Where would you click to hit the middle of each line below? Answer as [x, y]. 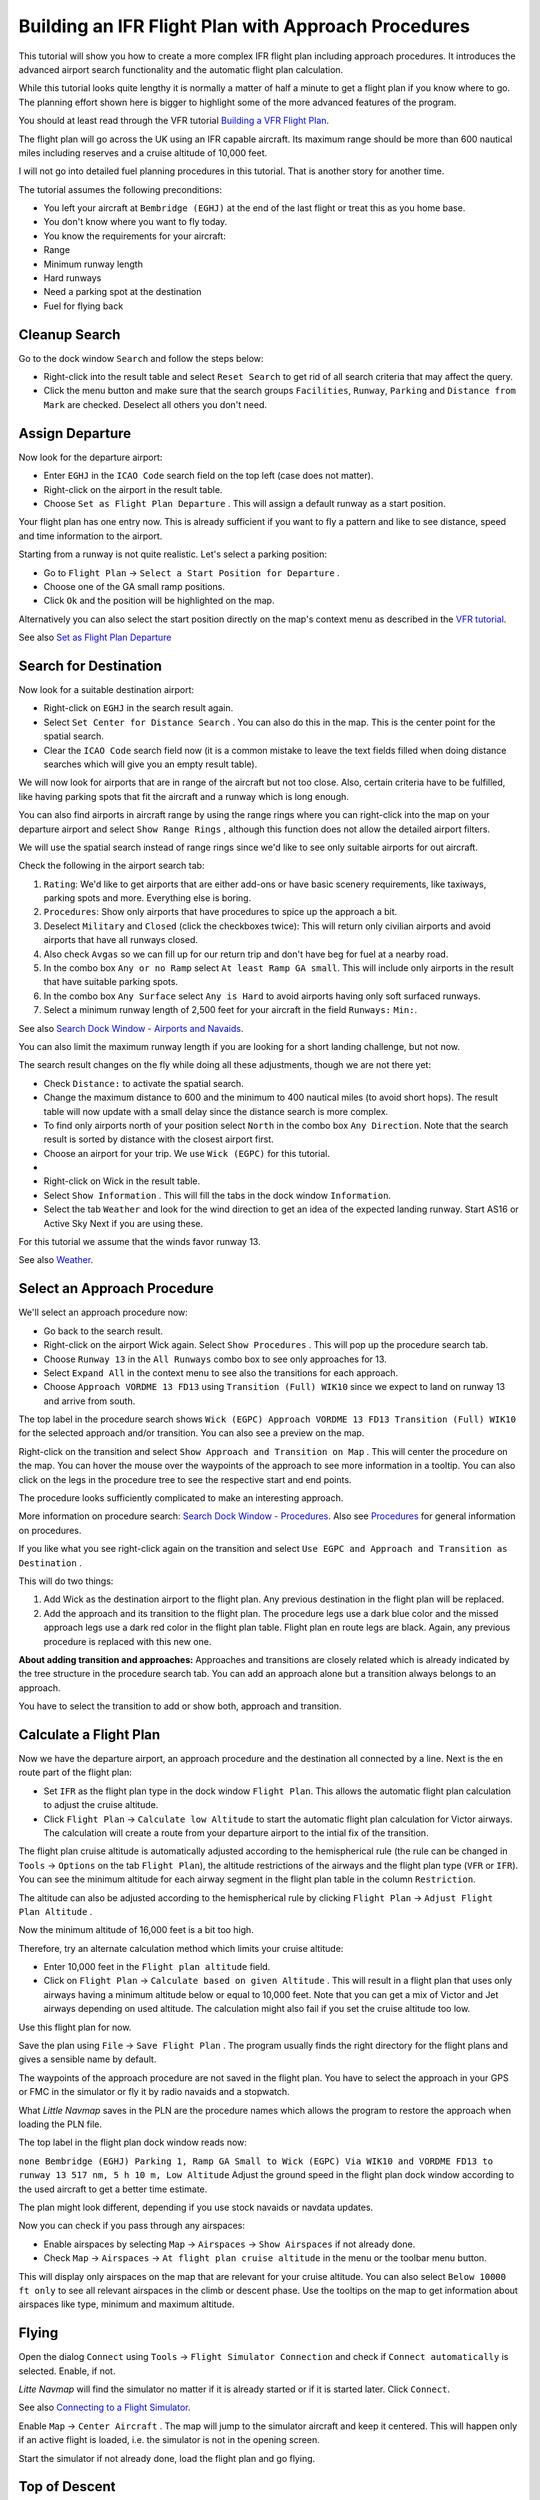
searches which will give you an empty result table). [150, 764]
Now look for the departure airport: [90, 457]
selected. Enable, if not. [67, 2371]
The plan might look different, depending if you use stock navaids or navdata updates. [196, 2207]
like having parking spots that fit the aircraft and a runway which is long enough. [184, 796]
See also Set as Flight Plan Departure [95, 637]
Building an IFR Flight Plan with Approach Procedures [244, 26]
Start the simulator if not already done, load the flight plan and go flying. [167, 2458]
